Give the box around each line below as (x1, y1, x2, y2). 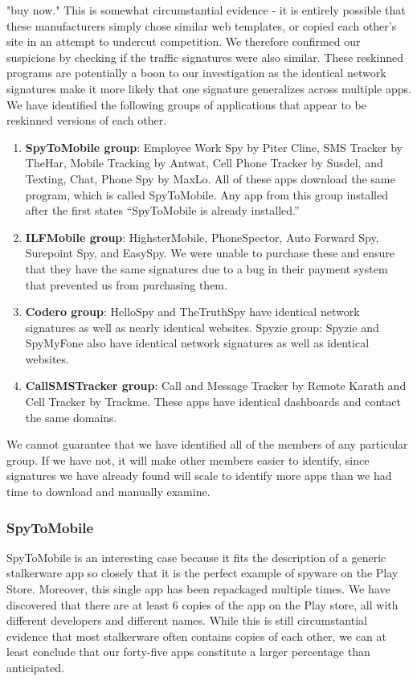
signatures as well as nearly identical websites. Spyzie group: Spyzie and (25, 318, 379, 335)
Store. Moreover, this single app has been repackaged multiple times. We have (6, 580, 390, 597)
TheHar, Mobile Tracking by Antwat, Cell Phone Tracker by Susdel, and (25, 154, 383, 171)
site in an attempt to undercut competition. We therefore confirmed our (6, 33, 361, 50)
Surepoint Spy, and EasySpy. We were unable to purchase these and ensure (25, 244, 395, 261)
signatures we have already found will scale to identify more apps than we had (6, 467, 392, 484)
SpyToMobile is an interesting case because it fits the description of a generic (6, 548, 386, 565)
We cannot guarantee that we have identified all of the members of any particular (6, 436, 408, 453)
